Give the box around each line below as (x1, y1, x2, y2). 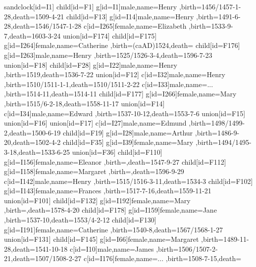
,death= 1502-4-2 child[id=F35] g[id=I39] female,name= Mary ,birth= (11, 137, 218, 147)
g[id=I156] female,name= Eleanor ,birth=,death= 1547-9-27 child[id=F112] (4, 156, 226, 167)
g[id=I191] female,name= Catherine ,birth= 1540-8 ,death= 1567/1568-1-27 (4, 224, 223, 234)
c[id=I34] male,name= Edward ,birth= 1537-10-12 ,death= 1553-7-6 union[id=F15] (4, 108, 246, 118)
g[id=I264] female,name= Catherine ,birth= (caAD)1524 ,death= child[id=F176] (4, 40, 240, 50)
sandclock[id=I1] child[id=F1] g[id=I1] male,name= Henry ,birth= (4, 1, 202, 11)
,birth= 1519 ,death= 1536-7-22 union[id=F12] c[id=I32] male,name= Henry (4, 69, 225, 80)
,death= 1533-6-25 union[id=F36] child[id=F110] (16, 146, 162, 157)
